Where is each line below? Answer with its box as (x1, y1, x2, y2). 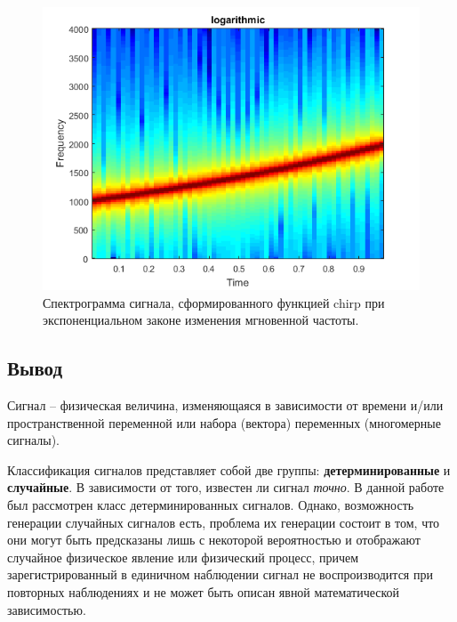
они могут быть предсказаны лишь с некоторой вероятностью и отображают (7, 530, 421, 549)
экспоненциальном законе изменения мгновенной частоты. (43, 311, 359, 329)
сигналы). (7, 431, 60, 449)
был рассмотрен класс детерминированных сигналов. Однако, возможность (7, 495, 414, 513)
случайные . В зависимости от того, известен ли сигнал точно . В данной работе (7, 478, 445, 497)
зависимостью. (7, 600, 86, 618)
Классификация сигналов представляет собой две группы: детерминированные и (7, 460, 451, 479)
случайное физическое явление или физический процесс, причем (7, 547, 359, 566)
